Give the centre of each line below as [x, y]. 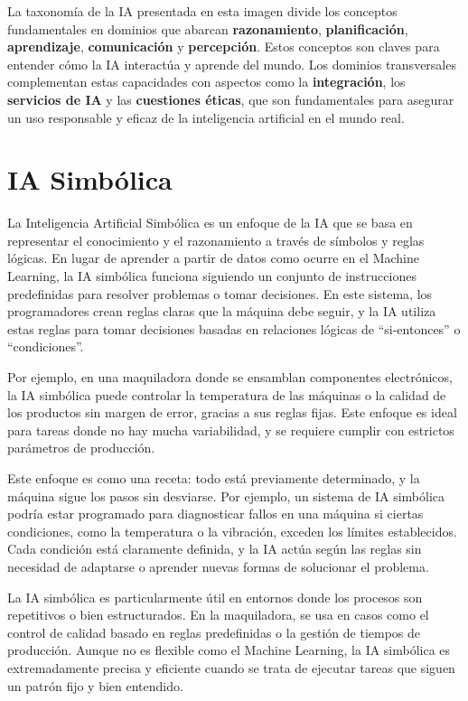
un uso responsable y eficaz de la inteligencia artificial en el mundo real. [206, 117]
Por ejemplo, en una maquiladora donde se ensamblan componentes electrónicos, [230, 377]
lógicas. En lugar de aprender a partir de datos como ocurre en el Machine [214, 258]
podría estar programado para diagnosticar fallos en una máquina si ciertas [215, 514]
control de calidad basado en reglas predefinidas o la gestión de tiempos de [214, 632]
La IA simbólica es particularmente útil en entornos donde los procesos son [215, 597]
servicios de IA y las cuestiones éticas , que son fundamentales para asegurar [231, 99]
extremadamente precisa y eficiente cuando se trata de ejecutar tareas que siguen [231, 667]
